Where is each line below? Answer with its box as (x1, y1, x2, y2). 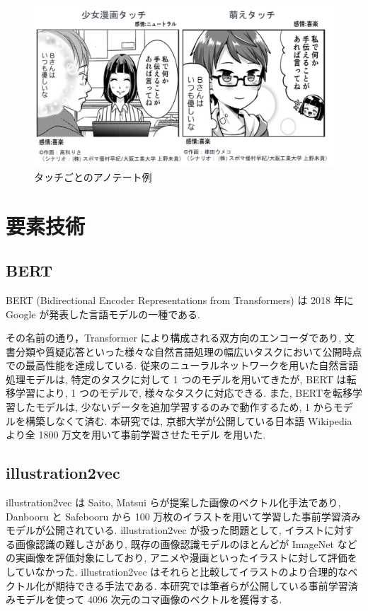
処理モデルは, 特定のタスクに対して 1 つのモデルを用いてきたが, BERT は (6, 371, 347, 386)
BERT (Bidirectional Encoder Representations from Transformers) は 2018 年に (6, 292, 354, 307)
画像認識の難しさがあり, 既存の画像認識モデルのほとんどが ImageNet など (15, 536, 357, 551)
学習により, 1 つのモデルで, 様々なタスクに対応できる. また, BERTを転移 (15, 385, 353, 400)
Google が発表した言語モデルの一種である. (6, 306, 200, 321)
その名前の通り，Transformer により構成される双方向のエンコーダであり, (6, 330, 342, 345)
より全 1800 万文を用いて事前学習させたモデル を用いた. (6, 427, 266, 442)
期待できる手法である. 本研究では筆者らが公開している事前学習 (54, 578, 348, 593)
